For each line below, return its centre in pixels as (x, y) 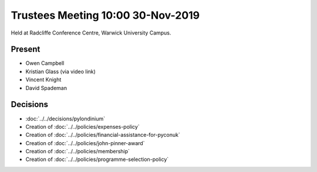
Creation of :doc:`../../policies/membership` (78, 152)
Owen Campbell (45, 63)
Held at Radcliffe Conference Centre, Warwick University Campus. (91, 33)
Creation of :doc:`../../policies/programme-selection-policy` (97, 159)
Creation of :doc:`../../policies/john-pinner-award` (85, 143)
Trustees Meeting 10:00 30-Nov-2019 (105, 15)
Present (26, 49)
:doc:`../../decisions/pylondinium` (65, 118)
